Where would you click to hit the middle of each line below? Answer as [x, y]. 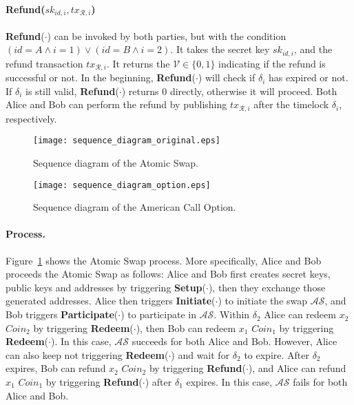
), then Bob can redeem [186, 328]
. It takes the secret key [220, 49]
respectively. [31, 118]
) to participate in [158, 314]
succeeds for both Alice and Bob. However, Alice [235, 341]
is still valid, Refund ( [72, 91]
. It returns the [138, 63]
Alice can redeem [300, 314]
